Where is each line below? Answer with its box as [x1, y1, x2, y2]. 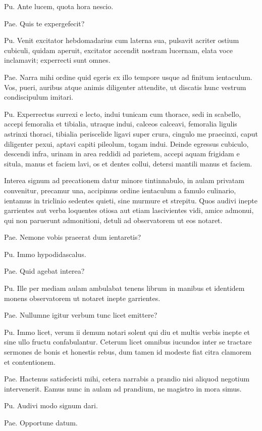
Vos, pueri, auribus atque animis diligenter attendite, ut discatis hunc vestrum [4, 81, 246, 92]
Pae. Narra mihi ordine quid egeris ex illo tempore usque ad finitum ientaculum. [4, 71, 252, 82]
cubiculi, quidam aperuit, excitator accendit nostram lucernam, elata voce [4, 45, 233, 55]
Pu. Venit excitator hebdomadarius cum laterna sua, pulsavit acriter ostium [4, 35, 239, 46]
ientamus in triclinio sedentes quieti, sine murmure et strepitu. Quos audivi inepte [4, 195, 257, 205]
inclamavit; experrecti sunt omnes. [4, 55, 111, 65]
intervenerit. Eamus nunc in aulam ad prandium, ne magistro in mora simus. [4, 383, 242, 394]
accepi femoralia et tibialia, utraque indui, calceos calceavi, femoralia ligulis [4, 118, 237, 129]
